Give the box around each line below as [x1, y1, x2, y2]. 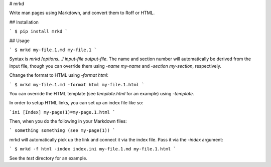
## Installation [9, 19, 39, 25]
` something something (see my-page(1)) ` [9, 128, 115, 133]
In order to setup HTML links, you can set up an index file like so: [9, 100, 144, 106]
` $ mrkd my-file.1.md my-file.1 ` [9, 47, 97, 53]
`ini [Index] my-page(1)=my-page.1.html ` [9, 109, 115, 115]
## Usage [9, 38, 30, 44]
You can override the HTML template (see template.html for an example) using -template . [9, 90, 194, 96]
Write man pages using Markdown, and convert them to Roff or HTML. [9, 10, 155, 16]
